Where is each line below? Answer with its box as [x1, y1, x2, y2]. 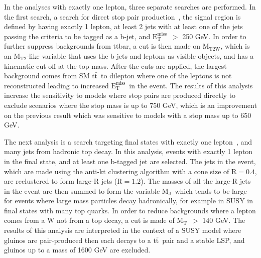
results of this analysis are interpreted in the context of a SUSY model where [4, 225, 241, 235]
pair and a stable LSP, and [162, 234, 245, 245]
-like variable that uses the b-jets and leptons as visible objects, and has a [27, 50, 254, 61]
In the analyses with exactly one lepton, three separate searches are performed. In [4, 2, 256, 12]
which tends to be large [175, 185, 247, 196]
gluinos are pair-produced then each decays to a [4, 234, 151, 245]
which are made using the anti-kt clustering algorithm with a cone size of [4, 166, 229, 176]
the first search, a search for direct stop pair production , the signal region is [4, 11, 241, 22]
